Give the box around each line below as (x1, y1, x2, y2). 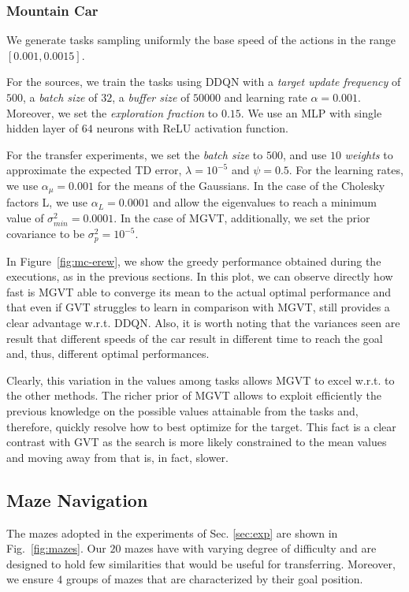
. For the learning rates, (288, 162, 403, 178)
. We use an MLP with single (240, 104, 382, 121)
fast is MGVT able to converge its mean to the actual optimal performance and (6, 283, 392, 300)
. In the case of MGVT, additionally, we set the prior (113, 210, 370, 226)
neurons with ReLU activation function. (96, 120, 288, 136)
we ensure (6, 571, 54, 587)
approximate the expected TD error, (6, 162, 182, 178)
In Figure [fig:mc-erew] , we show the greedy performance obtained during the (6, 252, 381, 269)
